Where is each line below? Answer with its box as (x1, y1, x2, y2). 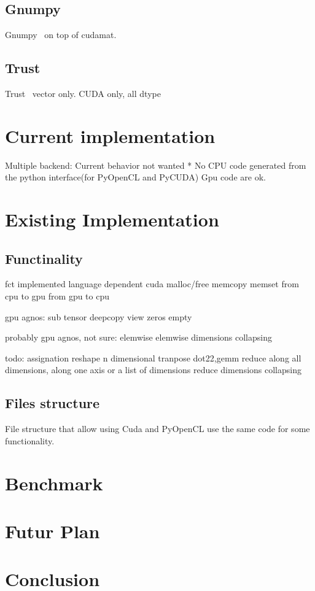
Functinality (5, 249, 83, 268)
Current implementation (5, 123, 216, 148)
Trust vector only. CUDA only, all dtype (5, 87, 161, 99)
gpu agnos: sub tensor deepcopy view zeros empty (5, 310, 192, 323)
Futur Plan (5, 519, 100, 543)
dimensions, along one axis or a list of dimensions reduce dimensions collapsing (5, 363, 301, 376)
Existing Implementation (5, 207, 219, 232)
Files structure (5, 393, 100, 412)
